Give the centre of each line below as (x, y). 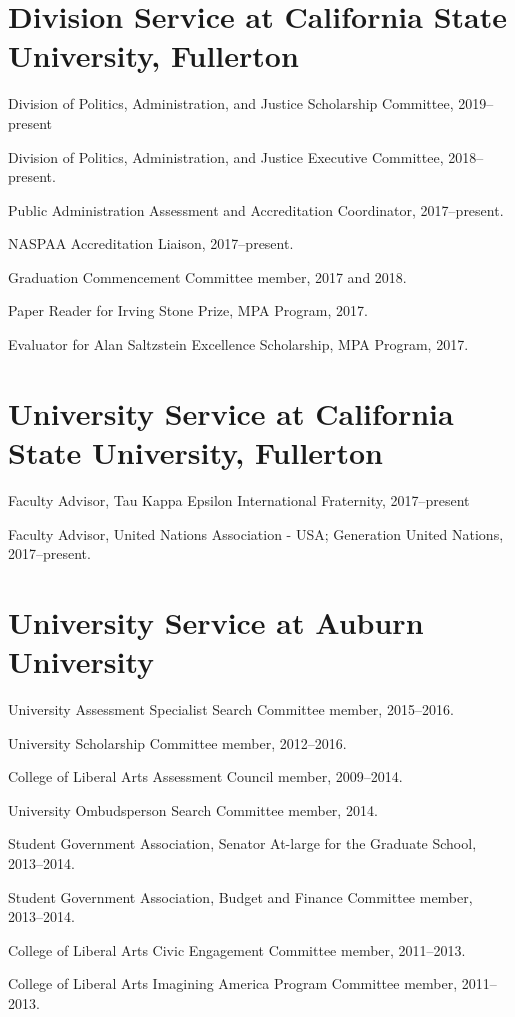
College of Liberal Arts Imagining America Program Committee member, (233, 983)
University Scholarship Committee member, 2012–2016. (177, 742)
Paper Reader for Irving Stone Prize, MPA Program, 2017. (188, 310)
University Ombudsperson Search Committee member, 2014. (193, 809)
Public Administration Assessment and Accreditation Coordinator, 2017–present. (256, 209)
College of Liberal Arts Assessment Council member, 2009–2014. (205, 776)
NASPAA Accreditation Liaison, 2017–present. (151, 243)
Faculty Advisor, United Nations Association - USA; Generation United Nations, (256, 533)
